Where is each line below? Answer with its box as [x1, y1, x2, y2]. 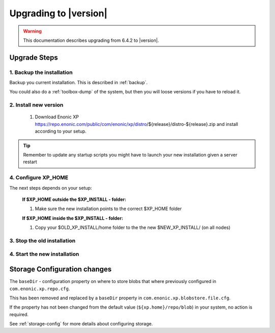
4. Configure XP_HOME [9, 174, 69, 181]
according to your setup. [35, 128, 87, 135]
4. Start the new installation [9, 250, 79, 258]
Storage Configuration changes [9, 265, 112, 274]
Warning [23, 28, 42, 34]
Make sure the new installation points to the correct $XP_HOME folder [35, 206, 182, 212]
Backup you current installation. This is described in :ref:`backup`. [9, 80, 148, 86]
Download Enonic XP [35, 114, 79, 120]
